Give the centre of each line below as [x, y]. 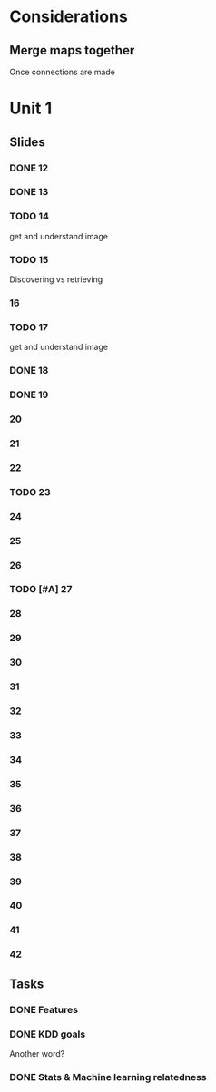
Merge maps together [72, 50]
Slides [27, 142]
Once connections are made [62, 72]
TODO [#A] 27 [41, 590]
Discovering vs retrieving [56, 279]
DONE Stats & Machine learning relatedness [108, 1077]
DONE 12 [29, 168]
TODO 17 [29, 327]
